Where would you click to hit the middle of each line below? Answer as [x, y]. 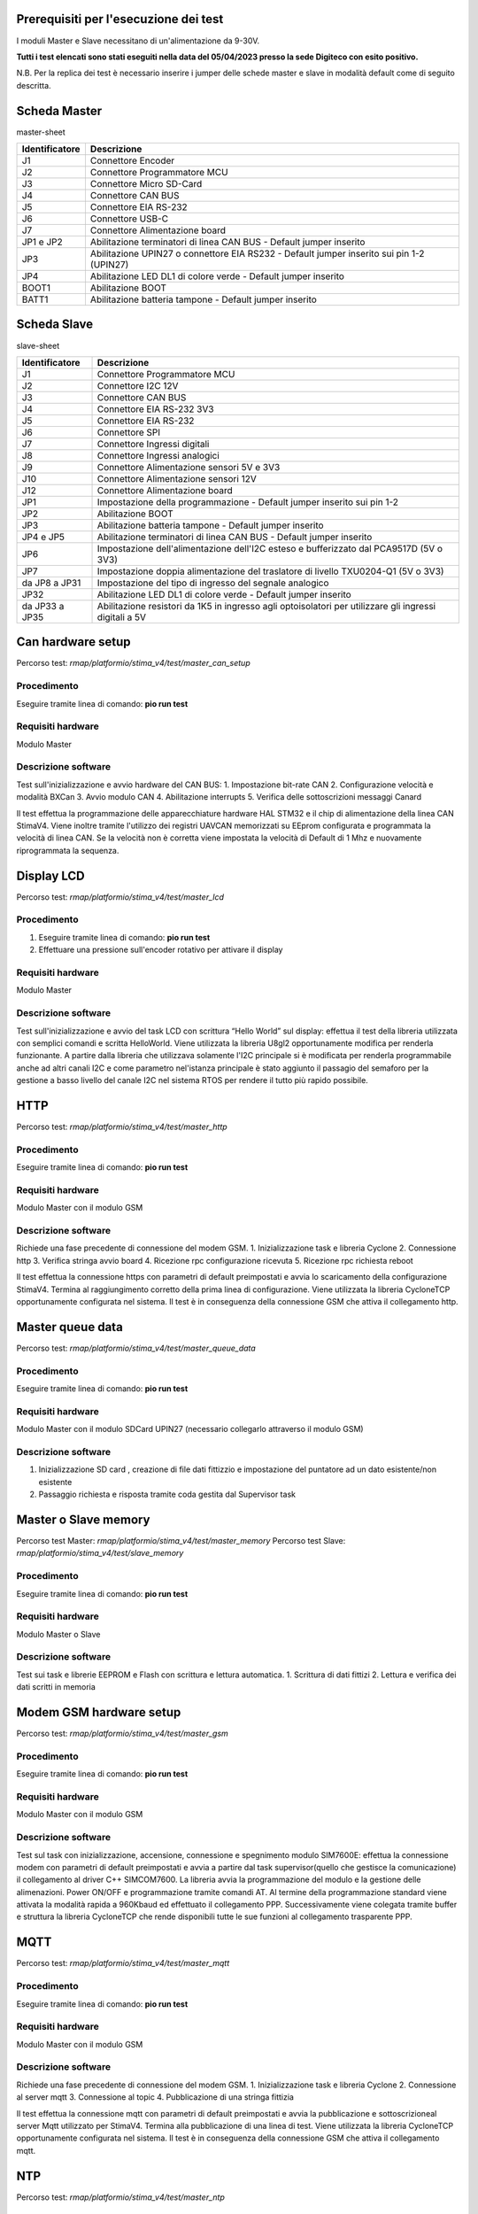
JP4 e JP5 [43, 537]
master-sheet [41, 132]
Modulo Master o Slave [58, 1634]
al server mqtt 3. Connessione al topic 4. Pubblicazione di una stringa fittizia [155, 2097]
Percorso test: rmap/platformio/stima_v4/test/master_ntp [120, 2197]
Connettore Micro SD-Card [146, 183]
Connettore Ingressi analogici [158, 455]
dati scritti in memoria [56, 1687]
